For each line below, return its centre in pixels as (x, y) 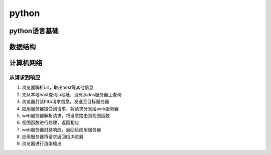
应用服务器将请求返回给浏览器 (53, 137)
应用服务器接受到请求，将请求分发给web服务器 (70, 108)
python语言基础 (34, 31)
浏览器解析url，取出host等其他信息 (58, 87)
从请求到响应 (25, 77)
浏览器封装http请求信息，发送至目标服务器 (66, 102)
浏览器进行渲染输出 (42, 143)
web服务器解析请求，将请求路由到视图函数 (66, 115)
